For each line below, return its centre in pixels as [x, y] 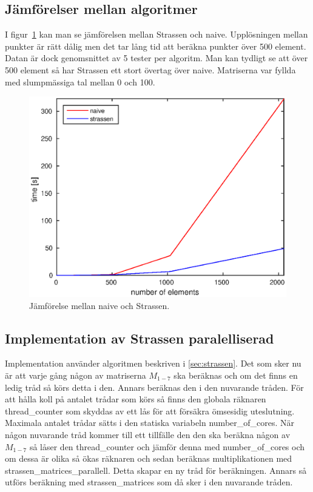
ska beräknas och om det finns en [236, 375]
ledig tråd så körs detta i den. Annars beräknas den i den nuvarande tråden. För [154, 387]
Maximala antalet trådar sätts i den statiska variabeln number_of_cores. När [150, 423]
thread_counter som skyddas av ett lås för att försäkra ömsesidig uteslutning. [150, 411]
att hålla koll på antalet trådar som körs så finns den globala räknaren [136, 399]
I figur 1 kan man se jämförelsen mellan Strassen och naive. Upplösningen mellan [156, 34]
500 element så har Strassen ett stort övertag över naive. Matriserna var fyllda [150, 69]
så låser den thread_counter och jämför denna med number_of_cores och [167, 446]
